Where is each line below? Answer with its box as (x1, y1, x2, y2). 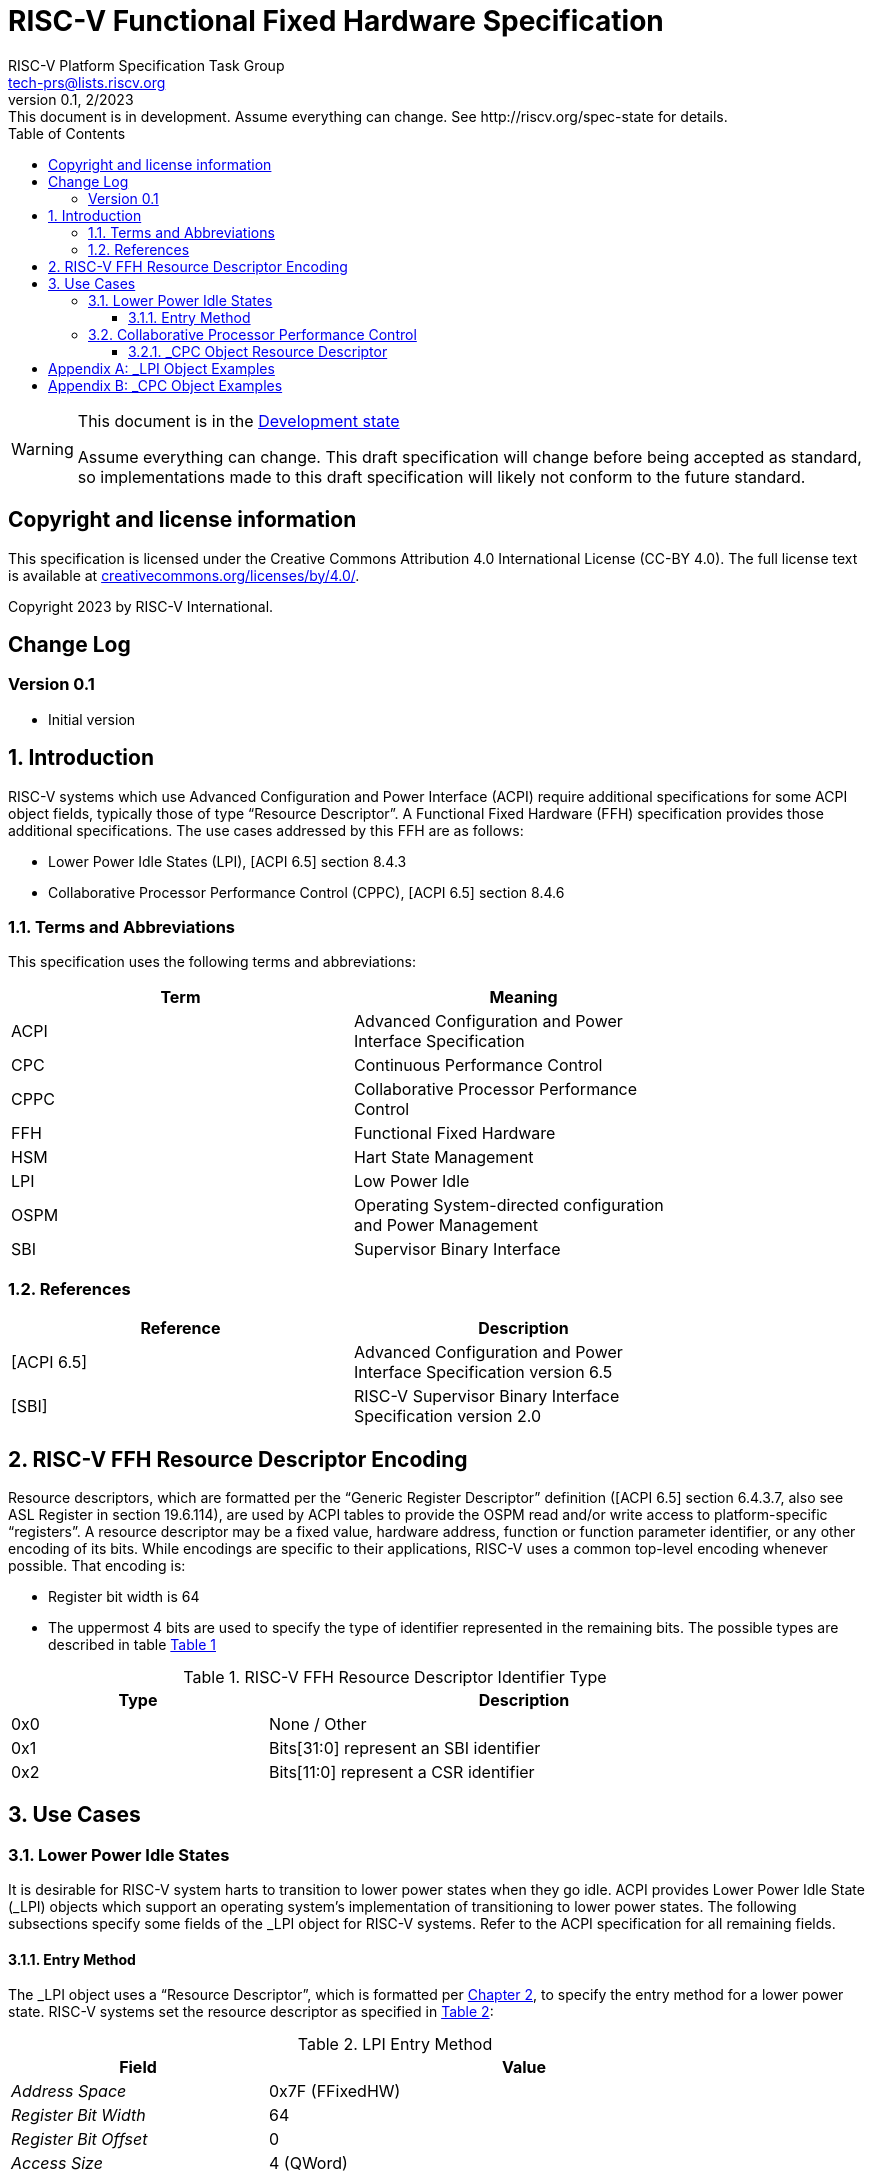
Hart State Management (354, 1147, 534, 1168)
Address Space (11, 2081, 127, 2102)
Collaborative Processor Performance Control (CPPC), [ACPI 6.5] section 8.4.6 (48, 883, 565, 901)
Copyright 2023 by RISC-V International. (8, 597, 274, 615)
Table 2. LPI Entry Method (297, 2034, 493, 2055)
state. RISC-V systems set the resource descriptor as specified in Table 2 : (8, 2003, 494, 2021)
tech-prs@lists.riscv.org (8, 73, 166, 91)
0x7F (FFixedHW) (268, 2081, 401, 2102)
